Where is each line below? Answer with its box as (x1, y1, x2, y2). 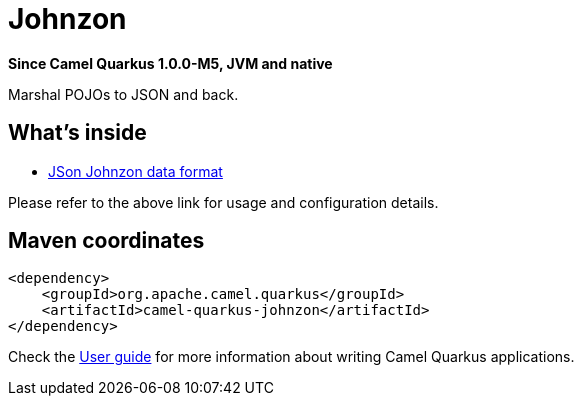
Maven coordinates (8, 228, 205, 254)
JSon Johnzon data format (48, 162, 223, 180)
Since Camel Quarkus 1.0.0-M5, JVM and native (8, 54, 333, 72)
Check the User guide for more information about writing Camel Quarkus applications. (8, 348, 575, 366)
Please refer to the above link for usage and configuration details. (8, 193, 439, 211)
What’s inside (8, 120, 147, 146)
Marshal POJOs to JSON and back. (8, 85, 239, 103)
